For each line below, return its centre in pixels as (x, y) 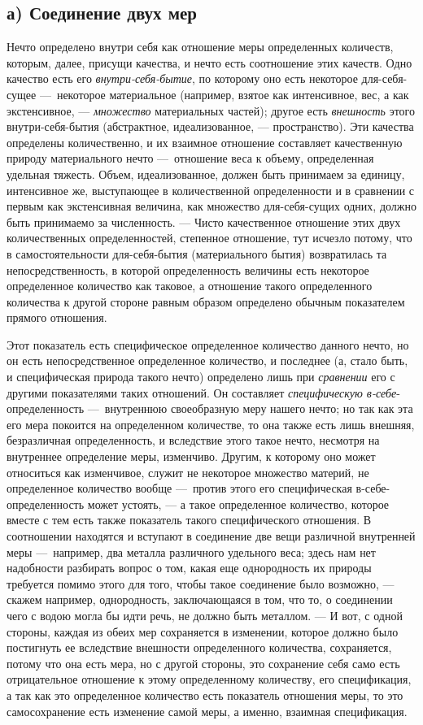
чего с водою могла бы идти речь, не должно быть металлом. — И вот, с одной (205, 615)
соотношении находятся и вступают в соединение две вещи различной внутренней (211, 536)
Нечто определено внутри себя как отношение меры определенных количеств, (200, 47)
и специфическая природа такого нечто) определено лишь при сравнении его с (201, 377)
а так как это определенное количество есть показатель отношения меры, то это (205, 695)
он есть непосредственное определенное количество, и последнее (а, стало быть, (207, 360)
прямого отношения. (57, 317)
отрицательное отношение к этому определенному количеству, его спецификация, (209, 679)
